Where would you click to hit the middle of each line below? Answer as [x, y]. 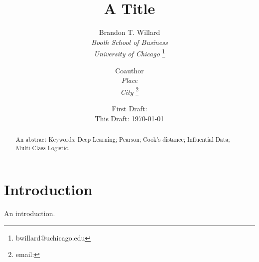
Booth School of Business [129, 42]
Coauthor [129, 70]
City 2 [129, 91]
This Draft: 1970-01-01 [129, 118]
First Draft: [129, 108]
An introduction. [30, 213]
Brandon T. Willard [129, 32]
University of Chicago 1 [129, 53]
